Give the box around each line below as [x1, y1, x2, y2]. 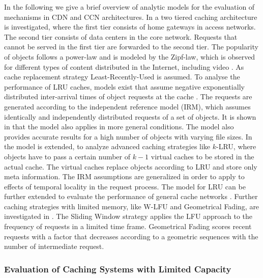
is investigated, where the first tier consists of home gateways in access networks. [4, 21, 256, 32]
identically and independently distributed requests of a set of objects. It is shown [4, 111, 256, 122]
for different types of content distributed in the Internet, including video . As [4, 61, 244, 72]
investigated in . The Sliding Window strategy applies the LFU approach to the [4, 211, 253, 221]
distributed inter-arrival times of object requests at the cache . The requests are [4, 91, 252, 102]
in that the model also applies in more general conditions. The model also [4, 121, 234, 132]
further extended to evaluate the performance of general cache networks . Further [4, 191, 258, 202]
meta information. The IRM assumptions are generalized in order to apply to [4, 171, 245, 182]
